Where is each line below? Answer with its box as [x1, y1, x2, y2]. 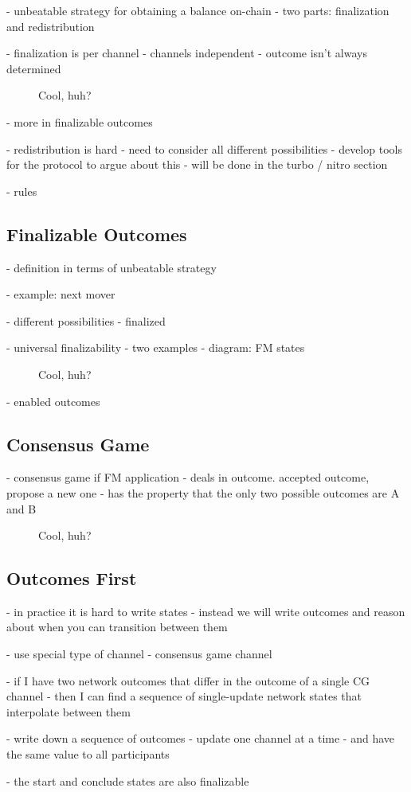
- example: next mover [6, 286, 115, 302]
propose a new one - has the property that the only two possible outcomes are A [6, 484, 400, 501]
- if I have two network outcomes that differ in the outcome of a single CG [6, 672, 370, 689]
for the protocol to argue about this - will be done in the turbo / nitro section [6, 156, 388, 173]
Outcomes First [6, 566, 137, 591]
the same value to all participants [6, 746, 170, 763]
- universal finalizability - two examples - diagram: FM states [6, 339, 305, 356]
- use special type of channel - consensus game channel [6, 646, 272, 662]
